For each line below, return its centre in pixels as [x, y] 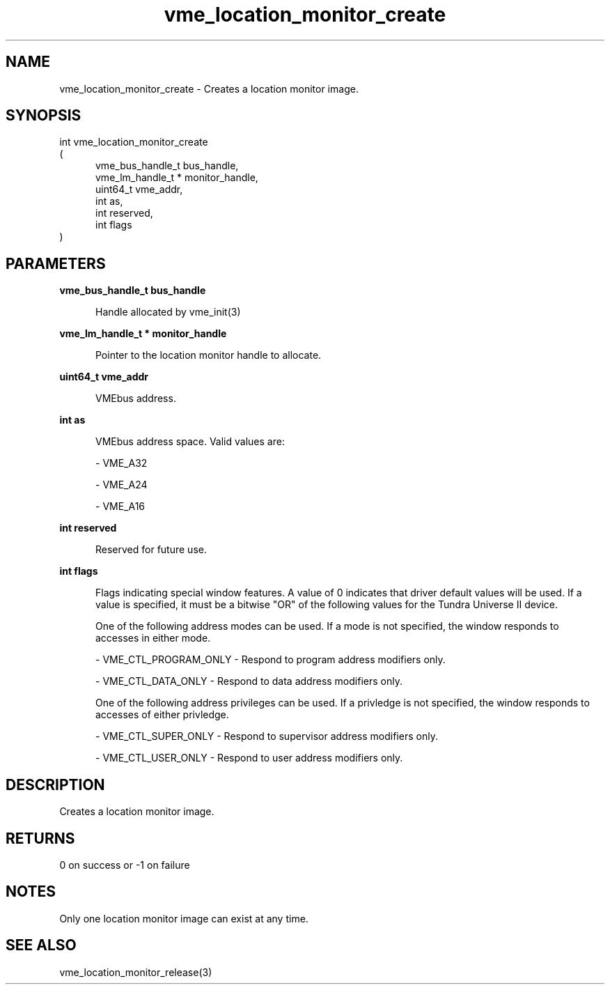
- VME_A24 [122, 485]
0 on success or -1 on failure [125, 865]
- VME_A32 [122, 463]
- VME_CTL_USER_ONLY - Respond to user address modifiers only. [249, 758]
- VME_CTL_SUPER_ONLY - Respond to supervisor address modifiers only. [267, 736]
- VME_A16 [120, 506]
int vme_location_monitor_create [134, 142]
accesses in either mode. [153, 638]
